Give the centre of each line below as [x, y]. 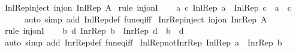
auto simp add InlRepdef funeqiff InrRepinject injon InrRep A [146, 19]
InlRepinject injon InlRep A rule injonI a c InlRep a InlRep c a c [148, 7]
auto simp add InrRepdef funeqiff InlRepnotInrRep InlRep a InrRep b [143, 42]
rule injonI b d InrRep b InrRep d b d [94, 30]
